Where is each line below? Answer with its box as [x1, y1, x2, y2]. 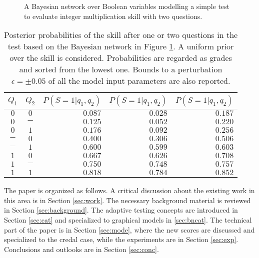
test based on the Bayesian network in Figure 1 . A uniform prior [7, 40, 234, 52]
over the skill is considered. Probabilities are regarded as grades [9, 52, 232, 64]
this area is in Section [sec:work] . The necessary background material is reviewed [4, 195, 251, 205]
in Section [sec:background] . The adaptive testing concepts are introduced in [4, 205, 238, 215]
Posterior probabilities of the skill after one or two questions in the [4, 29, 238, 41]
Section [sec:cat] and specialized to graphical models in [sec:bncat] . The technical [4, 214, 252, 225]
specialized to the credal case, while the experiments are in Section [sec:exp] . [4, 234, 238, 245]
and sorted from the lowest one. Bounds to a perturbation [19, 63, 222, 75]
